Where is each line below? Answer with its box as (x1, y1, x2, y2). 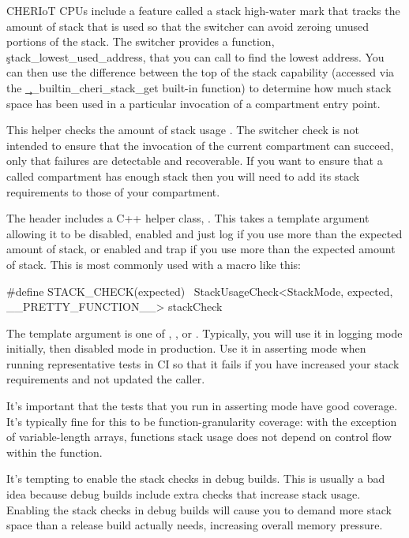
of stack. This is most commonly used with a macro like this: (6, 256, 302, 272)
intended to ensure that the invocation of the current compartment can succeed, (6, 136, 394, 153)
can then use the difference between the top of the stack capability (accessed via (6, 64, 395, 80)
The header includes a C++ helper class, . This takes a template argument (6, 210, 370, 226)
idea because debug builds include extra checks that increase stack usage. (6, 486, 361, 503)
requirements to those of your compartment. (6, 183, 220, 200)
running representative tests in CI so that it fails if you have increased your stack (6, 355, 400, 372)
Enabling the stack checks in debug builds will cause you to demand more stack (6, 501, 392, 517)
